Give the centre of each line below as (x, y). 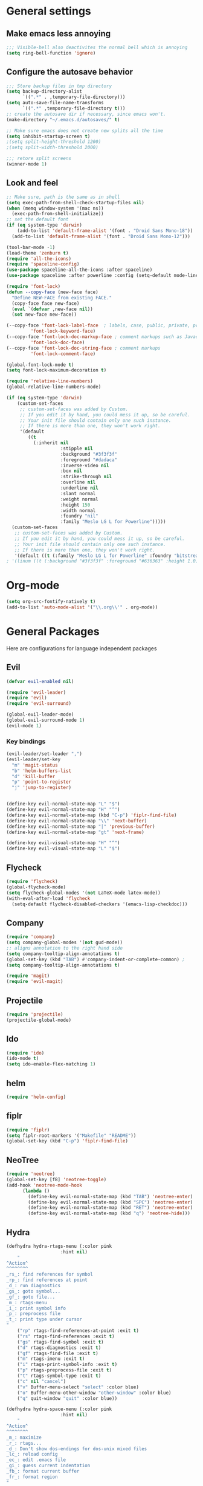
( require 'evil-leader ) (36, 692)
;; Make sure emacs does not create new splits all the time (85, 131)
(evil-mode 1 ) (24, 725)
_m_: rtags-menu (27, 1302)
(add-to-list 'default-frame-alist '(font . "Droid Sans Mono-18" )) (105, 231)
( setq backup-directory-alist (44, 92)
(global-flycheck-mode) (36, 887)
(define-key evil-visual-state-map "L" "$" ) (63, 849)
